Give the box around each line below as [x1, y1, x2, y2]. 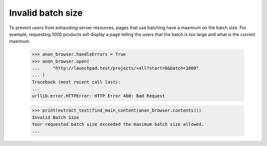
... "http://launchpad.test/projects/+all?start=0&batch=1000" [32, 66, 199, 71]
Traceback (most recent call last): [32, 79, 121, 85]
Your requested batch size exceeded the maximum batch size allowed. [32, 121, 204, 127]
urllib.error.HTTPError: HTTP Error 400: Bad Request [32, 93, 165, 99]
